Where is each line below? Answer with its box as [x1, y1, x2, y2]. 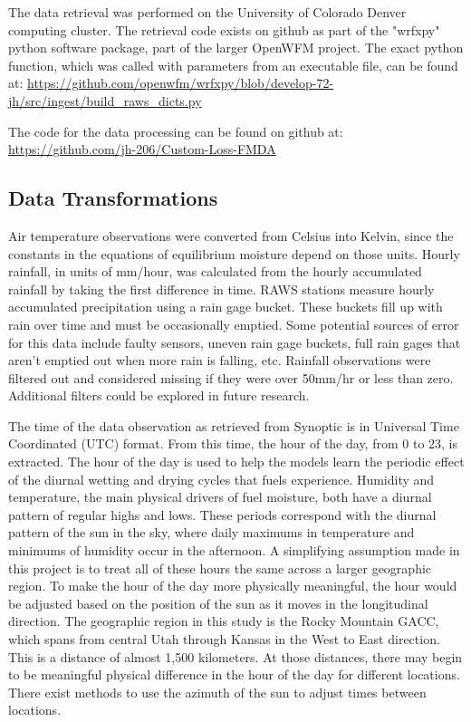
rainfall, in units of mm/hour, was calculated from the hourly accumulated [8, 262, 422, 281]
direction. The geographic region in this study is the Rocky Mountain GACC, [8, 611, 439, 631]
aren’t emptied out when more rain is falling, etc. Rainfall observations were [8, 351, 431, 370]
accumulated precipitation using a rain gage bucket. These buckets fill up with [8, 297, 443, 316]
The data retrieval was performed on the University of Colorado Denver [8, 3, 407, 21]
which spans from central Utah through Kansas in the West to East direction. [8, 630, 440, 649]
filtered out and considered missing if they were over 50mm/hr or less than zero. [8, 368, 454, 387]
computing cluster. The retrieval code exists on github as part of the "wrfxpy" [8, 20, 440, 39]
